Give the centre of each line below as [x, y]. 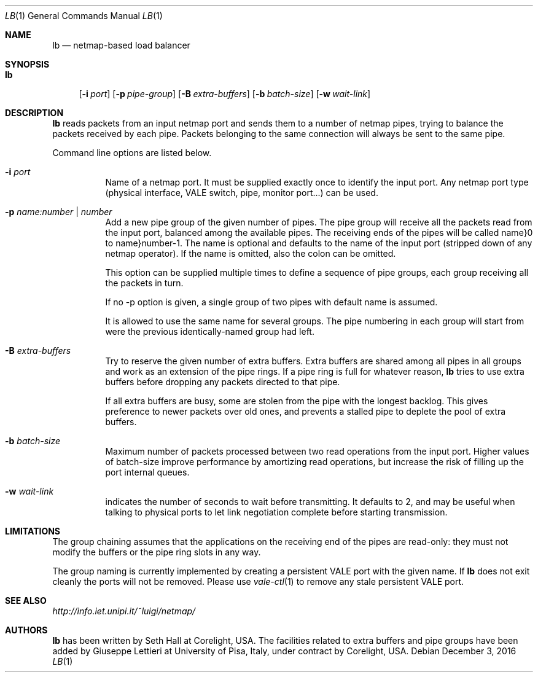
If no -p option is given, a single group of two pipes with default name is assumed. [271, 302]
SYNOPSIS [27, 64]
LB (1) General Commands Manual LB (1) [84, 16]
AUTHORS [26, 630]
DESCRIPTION [34, 113]
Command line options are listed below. [132, 153]
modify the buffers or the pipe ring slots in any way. [157, 552]
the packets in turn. [144, 283]
